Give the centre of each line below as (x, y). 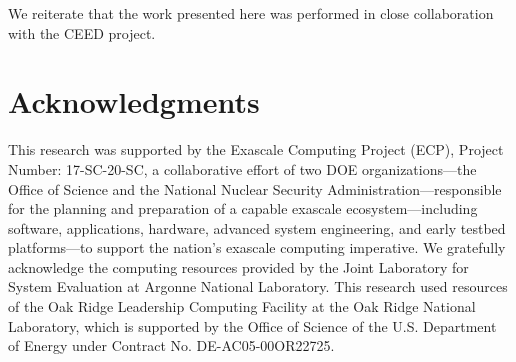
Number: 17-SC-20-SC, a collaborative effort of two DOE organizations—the (242, 168)
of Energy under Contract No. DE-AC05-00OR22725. (171, 345)
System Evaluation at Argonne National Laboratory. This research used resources (258, 286)
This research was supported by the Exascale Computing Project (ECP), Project (256, 149)
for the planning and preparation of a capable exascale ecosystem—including (243, 208)
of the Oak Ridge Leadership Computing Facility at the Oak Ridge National (242, 306)
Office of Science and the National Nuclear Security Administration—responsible (255, 188)
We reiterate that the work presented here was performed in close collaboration (251, 13)
